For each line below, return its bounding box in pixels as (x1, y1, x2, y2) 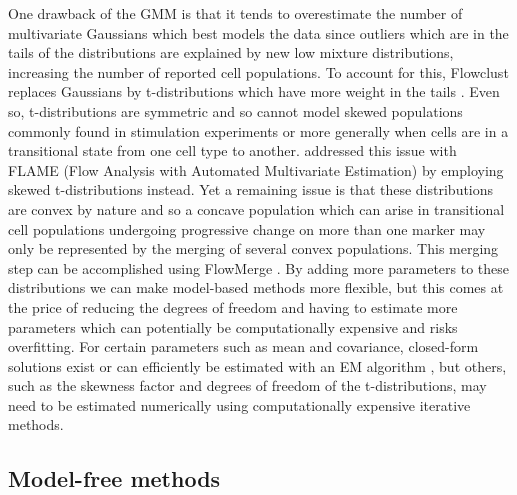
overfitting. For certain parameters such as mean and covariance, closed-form (8, 336, 479, 357)
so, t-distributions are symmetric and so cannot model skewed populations (8, 100, 463, 121)
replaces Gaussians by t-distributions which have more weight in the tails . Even (8, 81, 500, 102)
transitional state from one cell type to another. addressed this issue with (8, 140, 457, 161)
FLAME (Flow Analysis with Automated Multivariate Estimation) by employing (8, 159, 504, 180)
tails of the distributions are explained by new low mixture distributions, (8, 42, 454, 63)
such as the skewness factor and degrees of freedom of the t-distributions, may (8, 375, 487, 396)
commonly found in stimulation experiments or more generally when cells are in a (8, 120, 509, 141)
